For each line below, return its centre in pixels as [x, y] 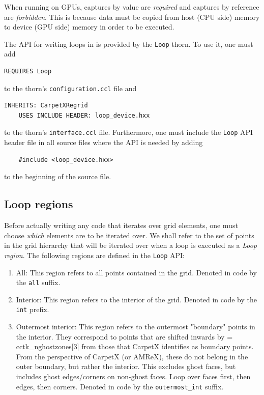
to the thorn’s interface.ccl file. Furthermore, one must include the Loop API [129, 132]
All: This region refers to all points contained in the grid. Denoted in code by [136, 272]
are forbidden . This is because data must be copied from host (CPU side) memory [132, 17]
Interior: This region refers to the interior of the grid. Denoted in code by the [136, 299]
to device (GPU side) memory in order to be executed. [89, 27]
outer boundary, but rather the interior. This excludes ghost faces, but [126, 366]
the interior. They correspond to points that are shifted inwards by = [124, 336]
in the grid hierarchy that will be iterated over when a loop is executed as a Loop [130, 245]
